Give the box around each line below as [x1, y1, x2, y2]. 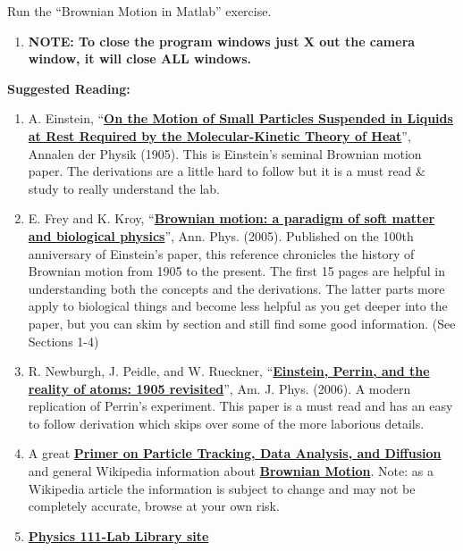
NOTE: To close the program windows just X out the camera [28, 31, 416, 50]
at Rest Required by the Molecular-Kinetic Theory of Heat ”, [28, 126, 411, 145]
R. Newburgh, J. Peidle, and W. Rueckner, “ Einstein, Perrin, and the [28, 362, 430, 380]
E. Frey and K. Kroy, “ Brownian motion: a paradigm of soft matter [28, 209, 435, 228]
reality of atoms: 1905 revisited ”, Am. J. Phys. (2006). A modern [28, 379, 411, 397]
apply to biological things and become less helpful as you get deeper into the [28, 296, 448, 315]
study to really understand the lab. [28, 179, 220, 197]
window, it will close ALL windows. [28, 49, 252, 68]
